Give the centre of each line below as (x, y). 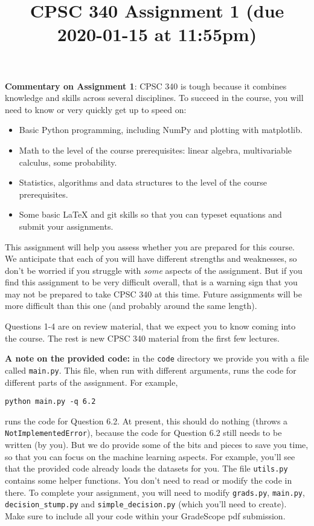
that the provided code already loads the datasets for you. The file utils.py (146, 468)
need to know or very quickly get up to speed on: (96, 109)
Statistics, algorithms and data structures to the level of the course (143, 182)
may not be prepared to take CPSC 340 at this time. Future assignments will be (153, 294)
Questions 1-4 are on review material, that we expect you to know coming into (150, 326)
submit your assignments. (66, 226)
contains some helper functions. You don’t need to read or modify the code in (149, 480)
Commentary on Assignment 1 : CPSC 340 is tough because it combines (146, 86)
